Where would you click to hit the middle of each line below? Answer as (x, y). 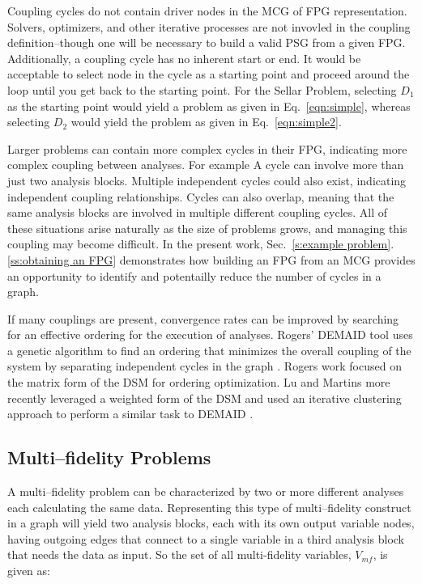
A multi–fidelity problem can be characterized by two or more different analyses (206, 491)
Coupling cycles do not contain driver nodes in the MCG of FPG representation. (207, 11)
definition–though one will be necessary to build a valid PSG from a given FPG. (207, 42)
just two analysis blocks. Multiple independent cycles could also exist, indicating (207, 180)
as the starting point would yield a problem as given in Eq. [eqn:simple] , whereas (209, 106)
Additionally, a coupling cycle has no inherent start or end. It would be (184, 58)
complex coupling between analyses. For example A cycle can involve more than (206, 165)
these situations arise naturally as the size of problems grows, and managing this (207, 228)
